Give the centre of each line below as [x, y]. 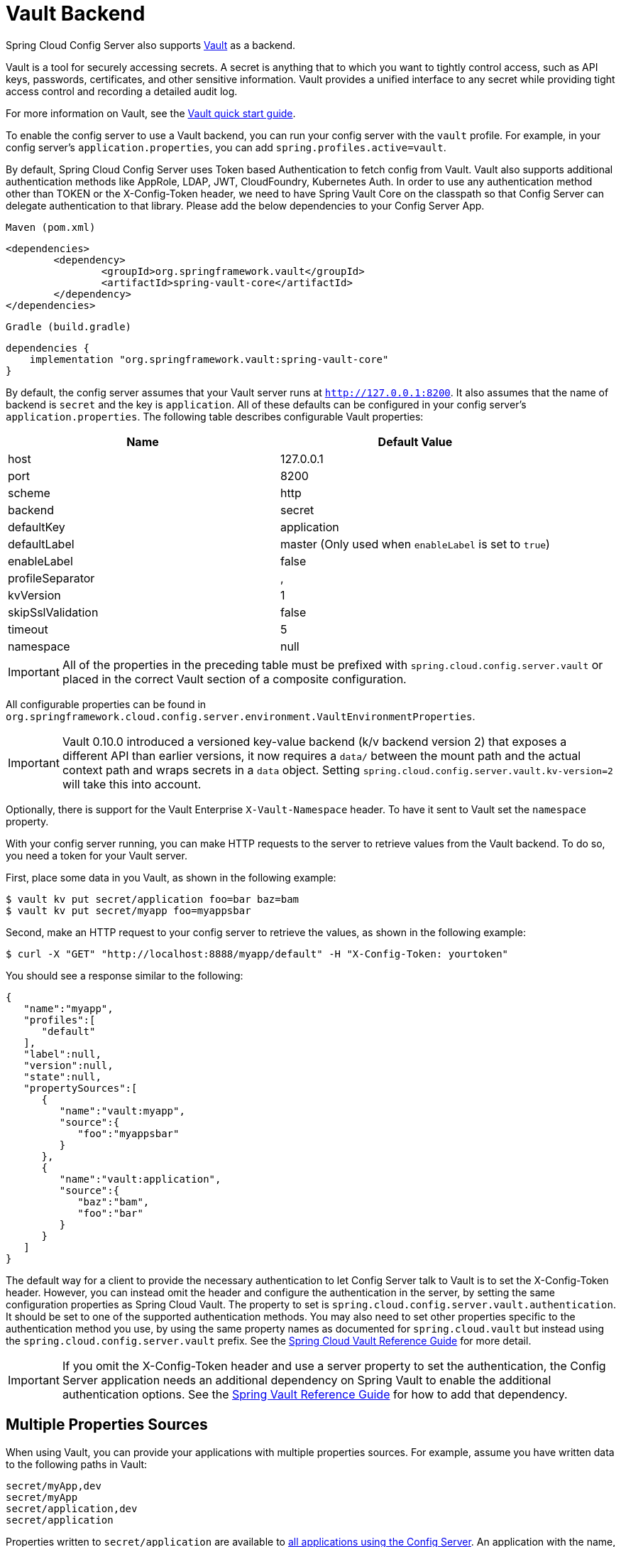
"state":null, [62, 1076]
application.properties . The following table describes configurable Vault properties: [215, 416]
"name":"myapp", [68, 1008]
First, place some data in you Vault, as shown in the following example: [171, 877]
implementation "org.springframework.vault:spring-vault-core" [209, 359]
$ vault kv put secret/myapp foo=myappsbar [128, 910]
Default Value [415, 441]
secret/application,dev [72, 1508]
